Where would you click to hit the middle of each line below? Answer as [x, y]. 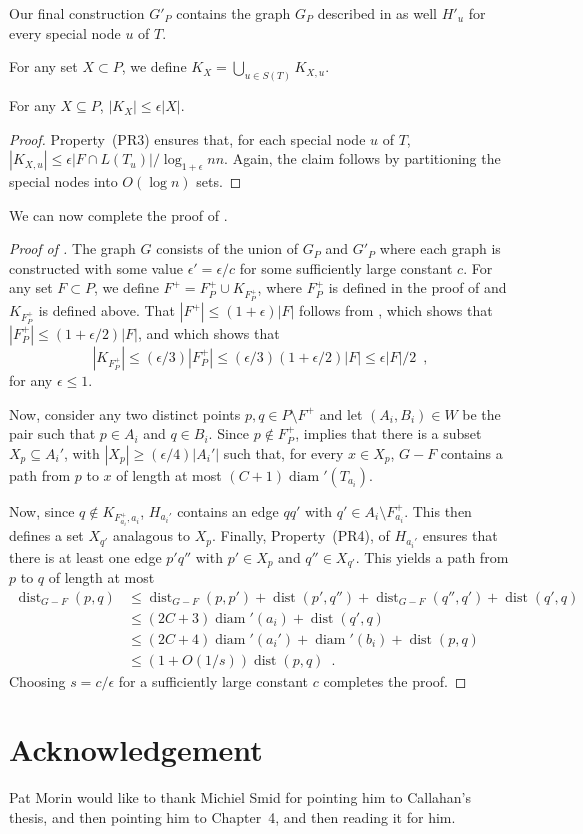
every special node [65, 32]
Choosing [37, 680]
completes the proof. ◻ [395, 680]
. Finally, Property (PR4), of [301, 535]
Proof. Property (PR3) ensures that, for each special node [187, 138]
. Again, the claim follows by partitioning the [362, 158]
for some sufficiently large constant [346, 267]
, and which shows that [208, 332]
